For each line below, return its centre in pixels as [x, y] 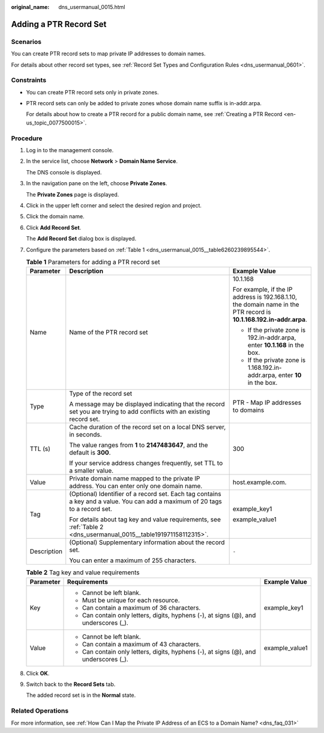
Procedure [27, 138]
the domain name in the [266, 305]
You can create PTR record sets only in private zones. [92, 92]
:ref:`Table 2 [86, 527]
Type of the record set [101, 394]
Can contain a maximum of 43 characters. [141, 644]
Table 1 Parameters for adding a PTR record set [93, 262]
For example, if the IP [262, 290]
